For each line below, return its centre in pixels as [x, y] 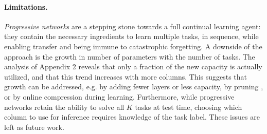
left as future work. [34, 127]
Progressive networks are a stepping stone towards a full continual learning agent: [132, 26]
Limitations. [26, 6]
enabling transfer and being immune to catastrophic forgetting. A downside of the [133, 46]
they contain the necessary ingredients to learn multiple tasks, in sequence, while [131, 36]
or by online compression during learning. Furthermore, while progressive [119, 96]
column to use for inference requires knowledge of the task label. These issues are [132, 117]
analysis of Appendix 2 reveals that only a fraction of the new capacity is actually [133, 66]
